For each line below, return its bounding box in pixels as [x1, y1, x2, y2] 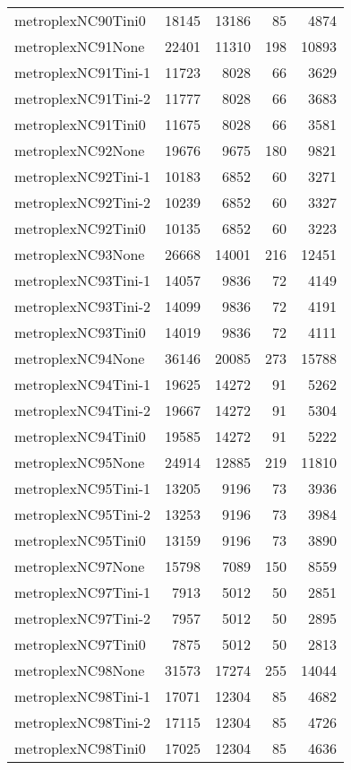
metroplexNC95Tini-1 [14, 478, 151, 498]
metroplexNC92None [14, 140, 145, 160]
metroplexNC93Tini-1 [14, 270, 151, 290]
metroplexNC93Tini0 [14, 322, 146, 342]
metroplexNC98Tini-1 [14, 686, 151, 706]
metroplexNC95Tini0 [14, 530, 146, 550]
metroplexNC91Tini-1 [14, 62, 151, 82]
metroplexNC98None [14, 660, 145, 680]
